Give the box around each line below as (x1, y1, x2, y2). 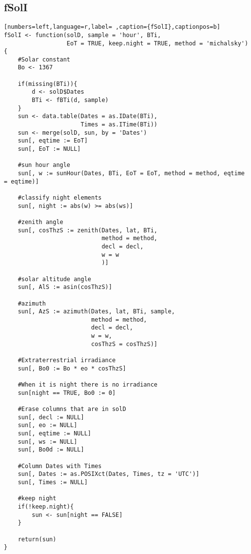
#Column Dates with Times (18, 462, 102, 470)
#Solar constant (18, 56, 71, 63)
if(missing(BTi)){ (18, 80, 77, 87)
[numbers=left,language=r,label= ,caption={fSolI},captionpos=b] (4, 23, 220, 31)
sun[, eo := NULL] (18, 422, 77, 429)
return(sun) (18, 535, 57, 543)
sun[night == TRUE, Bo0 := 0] (18, 389, 116, 396)
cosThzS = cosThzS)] (91, 340, 158, 348)
